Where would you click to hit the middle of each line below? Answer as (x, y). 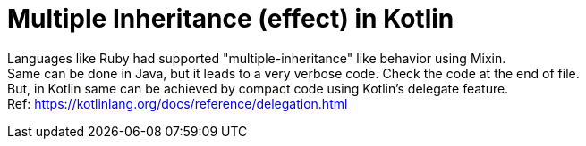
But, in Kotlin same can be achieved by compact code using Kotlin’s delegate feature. (258, 88)
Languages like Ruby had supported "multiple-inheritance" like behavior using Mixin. (257, 58)
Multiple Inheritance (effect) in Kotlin (231, 19)
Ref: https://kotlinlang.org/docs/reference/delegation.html (178, 103)
